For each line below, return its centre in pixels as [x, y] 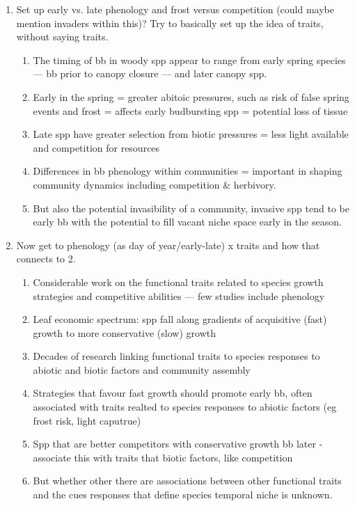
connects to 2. [46, 259]
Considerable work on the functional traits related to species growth [178, 282]
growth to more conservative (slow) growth [124, 332]
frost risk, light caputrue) [87, 420]
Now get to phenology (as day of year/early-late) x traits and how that [168, 245]
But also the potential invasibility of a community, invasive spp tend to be [191, 208]
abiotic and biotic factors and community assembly [142, 369]
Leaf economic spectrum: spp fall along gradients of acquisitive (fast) [180, 319]
